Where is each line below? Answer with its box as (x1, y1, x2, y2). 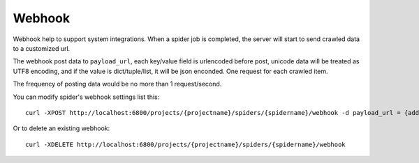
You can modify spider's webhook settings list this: (13, 93, 160, 101)
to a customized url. (13, 44, 71, 52)
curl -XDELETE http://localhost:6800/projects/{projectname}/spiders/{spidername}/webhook (25, 140, 346, 148)
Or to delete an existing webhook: (13, 124, 110, 132)
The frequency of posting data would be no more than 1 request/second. (13, 80, 222, 88)
